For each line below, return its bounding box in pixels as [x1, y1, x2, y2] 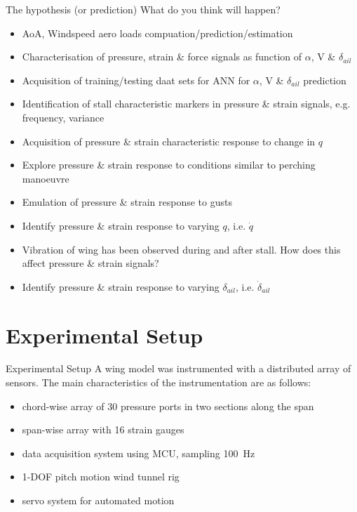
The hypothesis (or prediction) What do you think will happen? [6, 2, 281, 16]
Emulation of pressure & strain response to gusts [22, 195, 232, 209]
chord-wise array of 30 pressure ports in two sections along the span [22, 398, 314, 413]
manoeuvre [22, 171, 69, 185]
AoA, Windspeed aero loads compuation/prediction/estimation [22, 25, 293, 40]
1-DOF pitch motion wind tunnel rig [22, 469, 180, 484]
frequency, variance [22, 110, 105, 124]
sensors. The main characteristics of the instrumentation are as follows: [6, 375, 311, 390]
